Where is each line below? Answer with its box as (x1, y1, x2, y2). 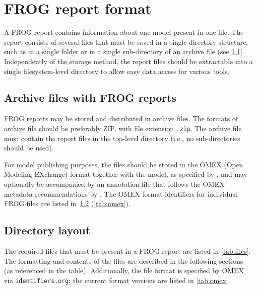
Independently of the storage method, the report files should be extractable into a (4, 56, 253, 66)
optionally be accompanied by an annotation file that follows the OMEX (4, 178, 225, 189)
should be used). (4, 143, 54, 153)
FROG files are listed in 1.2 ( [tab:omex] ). (4, 198, 130, 209)
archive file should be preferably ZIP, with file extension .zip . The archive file (4, 123, 242, 133)
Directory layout (4, 222, 90, 238)
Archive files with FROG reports (4, 90, 177, 105)
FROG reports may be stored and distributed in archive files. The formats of (4, 113, 238, 124)
